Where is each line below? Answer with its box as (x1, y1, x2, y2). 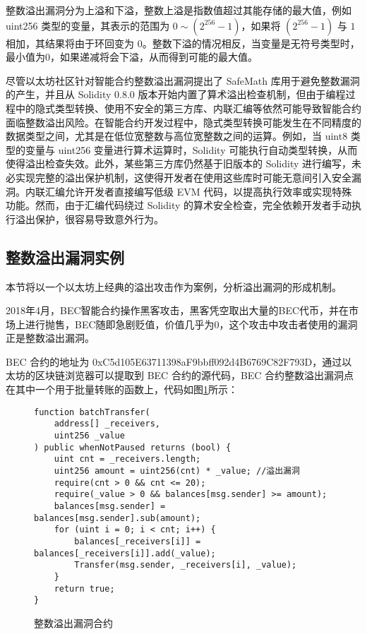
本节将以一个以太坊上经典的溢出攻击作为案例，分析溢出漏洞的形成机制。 (6, 279, 342, 294)
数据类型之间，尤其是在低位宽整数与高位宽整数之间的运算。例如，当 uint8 (6, 128, 348, 143)
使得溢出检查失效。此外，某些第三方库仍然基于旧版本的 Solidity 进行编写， (6, 156, 352, 171)
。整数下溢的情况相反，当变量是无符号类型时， (142, 35, 360, 50)
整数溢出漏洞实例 (6, 246, 124, 268)
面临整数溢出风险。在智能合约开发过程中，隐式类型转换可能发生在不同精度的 (6, 114, 361, 129)
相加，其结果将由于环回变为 (6, 35, 134, 50)
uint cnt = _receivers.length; (54, 454, 201, 465)
